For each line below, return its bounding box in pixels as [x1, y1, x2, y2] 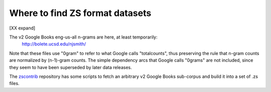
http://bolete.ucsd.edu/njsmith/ [22, 41, 86, 47]
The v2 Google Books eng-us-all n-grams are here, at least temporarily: [9, 34, 158, 40]
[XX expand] [9, 25, 36, 31]
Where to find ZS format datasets [9, 7, 152, 18]
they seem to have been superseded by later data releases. [9, 64, 132, 70]
